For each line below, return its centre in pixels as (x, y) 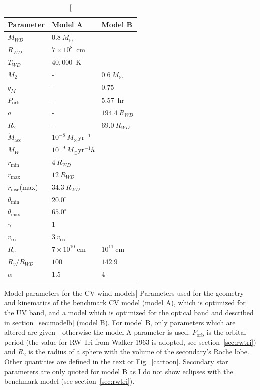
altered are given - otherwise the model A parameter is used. (97, 332)
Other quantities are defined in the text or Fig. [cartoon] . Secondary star (116, 361)
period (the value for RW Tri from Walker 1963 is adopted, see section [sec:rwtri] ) (130, 342)
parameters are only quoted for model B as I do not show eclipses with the (119, 371)
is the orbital (226, 332)
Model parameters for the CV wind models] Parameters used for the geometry (124, 293)
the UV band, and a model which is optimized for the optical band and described (129, 312)
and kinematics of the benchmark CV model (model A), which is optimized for (125, 303)
